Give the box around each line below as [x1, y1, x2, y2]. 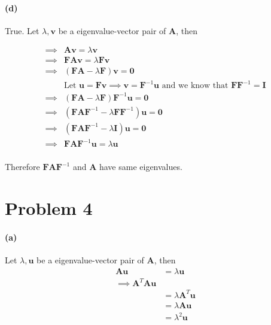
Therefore [5, 160, 40, 173]
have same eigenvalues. [99, 160, 182, 173]
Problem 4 [5, 195, 93, 220]
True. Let [5, 24, 39, 37]
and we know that [162, 81, 229, 90]
